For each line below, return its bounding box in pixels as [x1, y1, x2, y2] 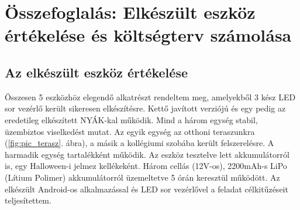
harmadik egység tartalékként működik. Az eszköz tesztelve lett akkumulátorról [5, 148, 289, 160]
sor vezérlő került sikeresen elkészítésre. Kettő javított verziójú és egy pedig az [5, 102, 286, 114]
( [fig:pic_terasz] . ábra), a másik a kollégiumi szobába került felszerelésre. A [5, 137, 274, 149]
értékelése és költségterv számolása [5, 23, 292, 47]
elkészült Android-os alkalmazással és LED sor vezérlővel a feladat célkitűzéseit [5, 182, 288, 195]
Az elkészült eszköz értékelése [5, 63, 188, 81]
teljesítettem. [5, 194, 51, 206]
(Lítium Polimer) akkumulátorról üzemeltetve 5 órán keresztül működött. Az [5, 171, 280, 183]
